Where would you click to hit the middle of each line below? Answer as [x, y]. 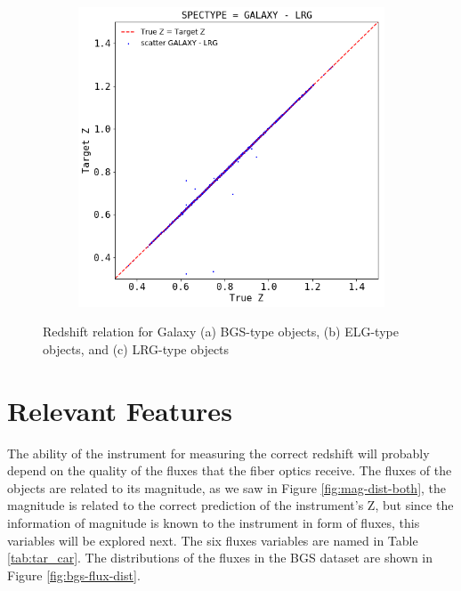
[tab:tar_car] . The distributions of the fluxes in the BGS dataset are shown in [220, 558]
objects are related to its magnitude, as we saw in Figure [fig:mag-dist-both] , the [227, 487]
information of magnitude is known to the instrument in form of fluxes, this [214, 522]
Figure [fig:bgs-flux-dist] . [74, 575]
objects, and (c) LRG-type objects [136, 348]
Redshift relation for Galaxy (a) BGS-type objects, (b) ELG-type [221, 332]
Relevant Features [120, 410]
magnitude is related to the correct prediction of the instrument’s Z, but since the [230, 505]
